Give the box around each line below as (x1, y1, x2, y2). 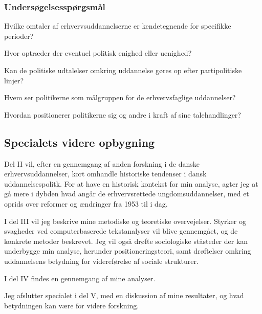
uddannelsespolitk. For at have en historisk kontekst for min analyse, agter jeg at (4, 178, 258, 189)
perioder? (4, 30, 34, 41)
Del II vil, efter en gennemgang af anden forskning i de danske (4, 158, 200, 169)
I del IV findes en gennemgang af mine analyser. (4, 273, 156, 283)
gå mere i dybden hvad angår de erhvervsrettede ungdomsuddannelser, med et (4, 188, 249, 199)
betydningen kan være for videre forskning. (4, 300, 139, 310)
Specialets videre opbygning (4, 134, 155, 150)
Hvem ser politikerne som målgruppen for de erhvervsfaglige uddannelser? (4, 92, 236, 103)
